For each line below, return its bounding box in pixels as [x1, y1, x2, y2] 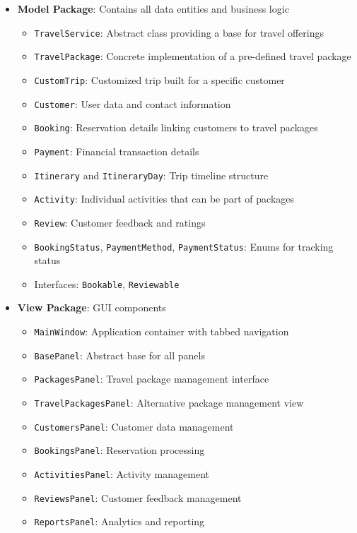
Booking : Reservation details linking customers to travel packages [34, 120, 318, 135]
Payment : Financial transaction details [34, 143, 199, 158]
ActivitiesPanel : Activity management [34, 466, 209, 481]
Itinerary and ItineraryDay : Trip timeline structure [34, 167, 269, 182]
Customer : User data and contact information [34, 96, 231, 111]
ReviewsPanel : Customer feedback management [34, 490, 242, 505]
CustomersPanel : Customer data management [34, 419, 234, 433]
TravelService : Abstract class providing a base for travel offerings [34, 25, 324, 40]
